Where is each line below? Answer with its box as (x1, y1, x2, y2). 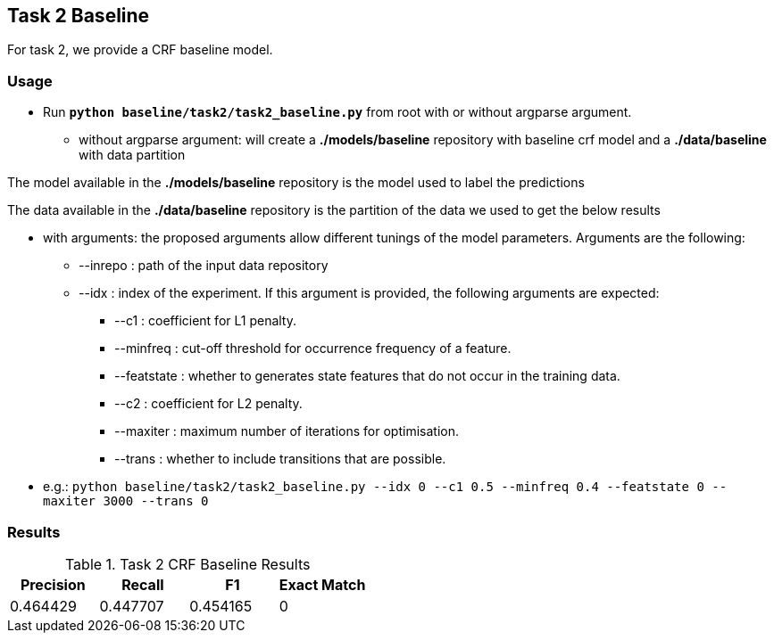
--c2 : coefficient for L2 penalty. (114, 396, 303, 412)
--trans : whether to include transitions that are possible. (114, 451, 446, 467)
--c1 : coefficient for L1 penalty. (114, 313, 296, 329)
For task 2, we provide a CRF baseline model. (7, 42, 273, 58)
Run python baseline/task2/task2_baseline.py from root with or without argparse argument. (43, 104, 632, 120)
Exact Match (279, 575, 366, 594)
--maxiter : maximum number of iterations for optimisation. (114, 423, 459, 439)
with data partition (79, 147, 186, 163)
